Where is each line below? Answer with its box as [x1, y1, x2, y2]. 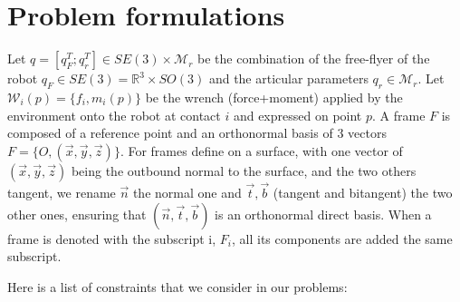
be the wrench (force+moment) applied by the [145, 87, 403, 106]
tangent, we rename [7, 182, 116, 201]
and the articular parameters [208, 69, 369, 88]
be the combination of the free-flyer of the [197, 49, 430, 68]
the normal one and [132, 182, 242, 201]
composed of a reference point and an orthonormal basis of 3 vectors [7, 123, 387, 142]
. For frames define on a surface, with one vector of [120, 141, 403, 160]
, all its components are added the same [232, 229, 453, 248]
